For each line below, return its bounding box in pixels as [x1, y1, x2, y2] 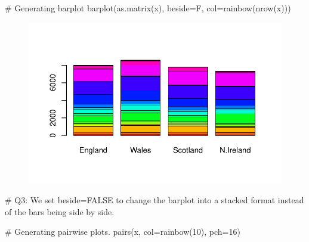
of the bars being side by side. [5, 205, 115, 218]
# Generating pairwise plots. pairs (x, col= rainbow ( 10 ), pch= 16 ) [5, 225, 240, 238]
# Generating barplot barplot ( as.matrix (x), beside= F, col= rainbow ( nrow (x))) [5, 2, 291, 14]
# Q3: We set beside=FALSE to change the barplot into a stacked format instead [5, 194, 304, 206]
